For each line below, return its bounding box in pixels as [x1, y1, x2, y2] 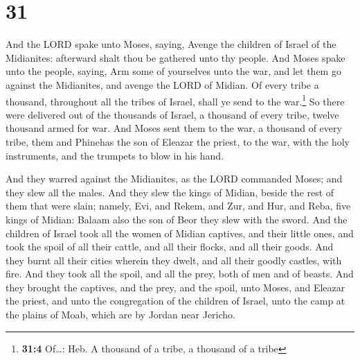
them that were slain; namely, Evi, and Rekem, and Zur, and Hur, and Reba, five [6, 198, 351, 213]
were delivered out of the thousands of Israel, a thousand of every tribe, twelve [6, 107, 339, 121]
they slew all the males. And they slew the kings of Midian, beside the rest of [6, 185, 334, 199]
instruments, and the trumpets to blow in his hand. [6, 148, 224, 162]
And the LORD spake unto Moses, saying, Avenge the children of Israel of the [6, 37, 336, 51]
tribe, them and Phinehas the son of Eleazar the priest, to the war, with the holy [6, 134, 350, 148]
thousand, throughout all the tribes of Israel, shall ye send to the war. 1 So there [6, 92, 345, 108]
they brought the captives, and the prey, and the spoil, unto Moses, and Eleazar [6, 280, 345, 294]
